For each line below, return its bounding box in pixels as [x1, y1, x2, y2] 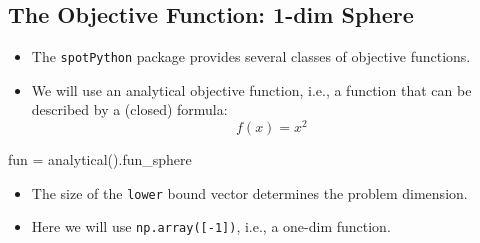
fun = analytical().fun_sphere [8, 149, 192, 170]
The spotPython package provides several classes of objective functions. [31, 46, 471, 67]
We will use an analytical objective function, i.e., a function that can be [31, 79, 472, 100]
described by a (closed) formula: [31, 99, 228, 120]
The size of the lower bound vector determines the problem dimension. [31, 182, 468, 203]
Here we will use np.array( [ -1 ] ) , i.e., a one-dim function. [31, 216, 391, 237]
